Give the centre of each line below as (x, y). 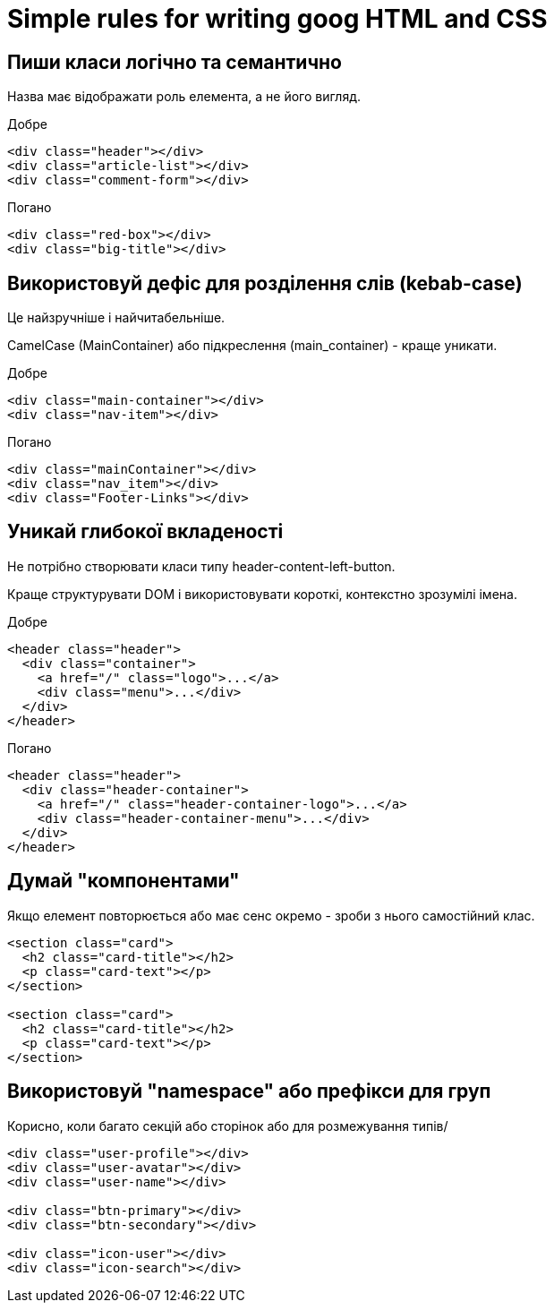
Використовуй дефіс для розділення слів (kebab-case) (265, 283)
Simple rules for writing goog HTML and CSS (277, 19)
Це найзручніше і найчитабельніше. (116, 318)
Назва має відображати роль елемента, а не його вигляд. (184, 97)
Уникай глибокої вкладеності (145, 532)
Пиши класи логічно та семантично (175, 62)
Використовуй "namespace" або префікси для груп (249, 1092)
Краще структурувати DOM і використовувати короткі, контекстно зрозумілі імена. (262, 594)
